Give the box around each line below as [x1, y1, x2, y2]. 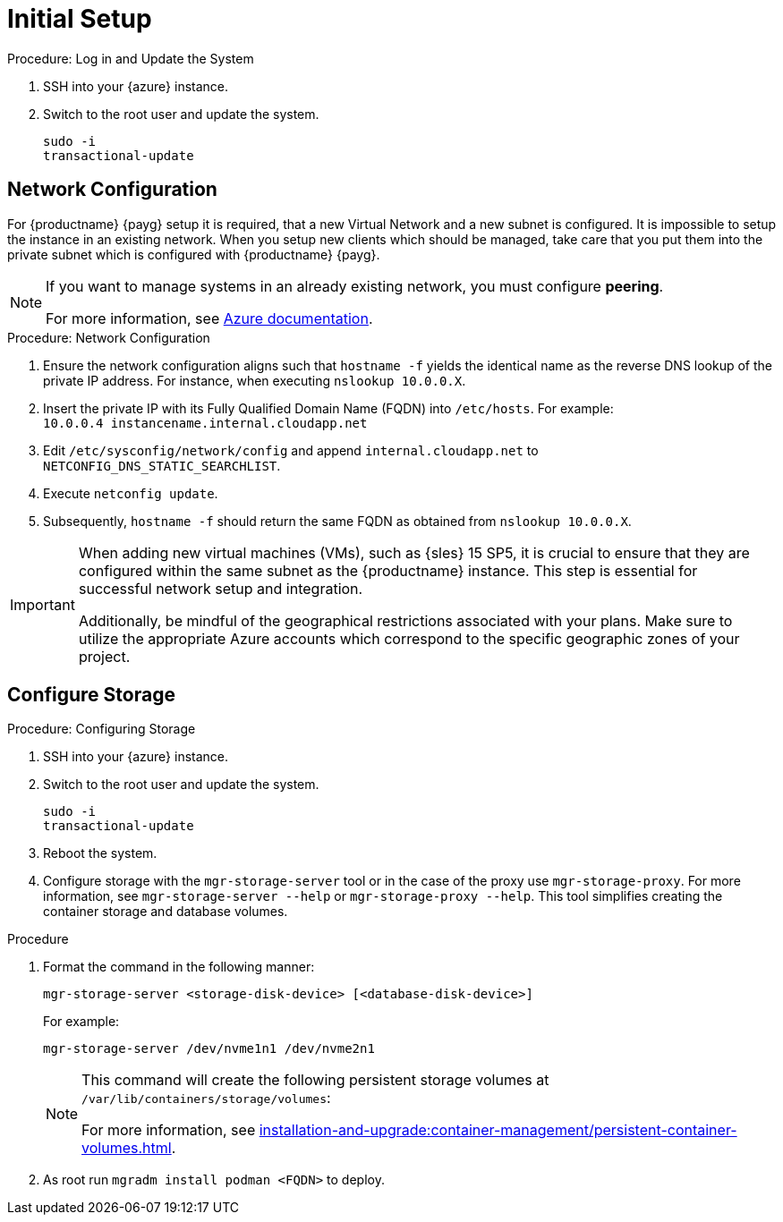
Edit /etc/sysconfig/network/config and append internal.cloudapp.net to [43, 442, 539, 458]
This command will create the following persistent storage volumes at [81, 1071, 549, 1090]
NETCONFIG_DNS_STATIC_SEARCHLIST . [43, 457, 281, 473]
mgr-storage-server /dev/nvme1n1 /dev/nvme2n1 [43, 1041, 375, 1057]
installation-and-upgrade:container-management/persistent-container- [259, 1121, 737, 1140]
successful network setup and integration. [78, 579, 363, 598]
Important [10, 595, 75, 614]
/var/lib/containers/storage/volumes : [81, 1089, 331, 1107]
